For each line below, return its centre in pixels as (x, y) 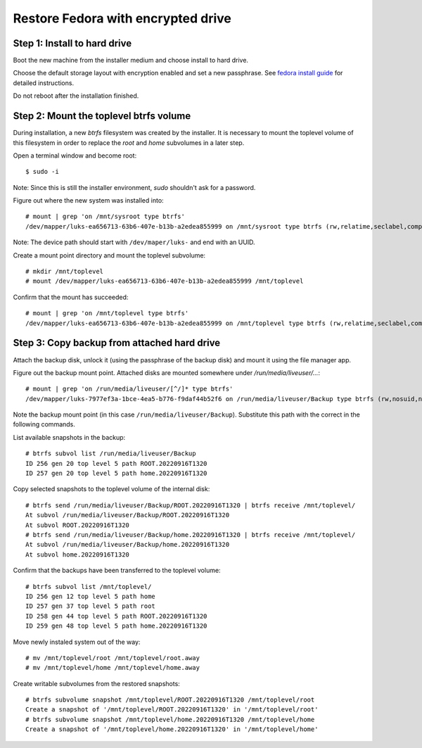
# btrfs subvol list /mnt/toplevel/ (89, 587)
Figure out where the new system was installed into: (89, 201)
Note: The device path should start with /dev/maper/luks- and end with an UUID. (134, 242)
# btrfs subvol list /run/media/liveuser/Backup (111, 454)
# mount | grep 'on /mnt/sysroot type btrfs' (105, 217)
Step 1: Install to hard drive (72, 43)
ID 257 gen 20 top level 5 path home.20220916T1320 (116, 474)
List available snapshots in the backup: (69, 437)
